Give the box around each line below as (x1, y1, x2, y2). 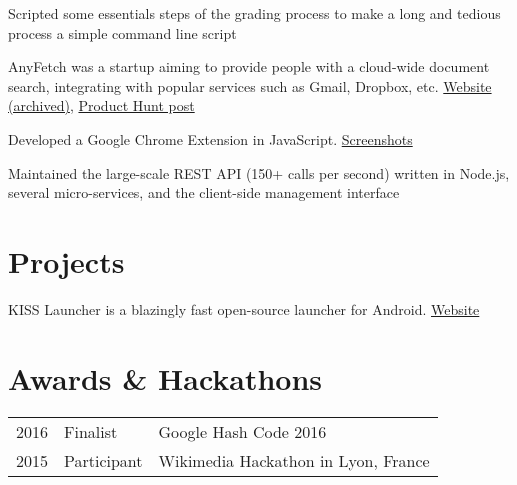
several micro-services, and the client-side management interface (8, 182, 400, 203)
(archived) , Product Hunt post (8, 95, 195, 116)
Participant (64, 448, 143, 472)
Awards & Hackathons (8, 357, 323, 398)
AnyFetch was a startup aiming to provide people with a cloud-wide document (8, 56, 490, 77)
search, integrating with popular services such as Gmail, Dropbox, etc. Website (8, 75, 492, 96)
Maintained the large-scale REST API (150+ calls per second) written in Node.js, (8, 162, 510, 183)
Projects (8, 240, 125, 281)
